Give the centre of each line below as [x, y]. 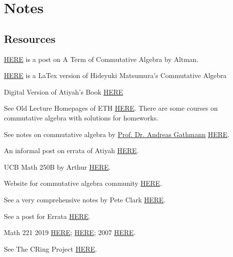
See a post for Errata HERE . [47, 216]
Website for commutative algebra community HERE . [83, 183]
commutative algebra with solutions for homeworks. [81, 117]
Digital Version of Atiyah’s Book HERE [64, 91]
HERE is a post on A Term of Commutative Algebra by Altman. [101, 59]
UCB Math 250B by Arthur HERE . [57, 167]
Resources [30, 38]
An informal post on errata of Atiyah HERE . [71, 150]
